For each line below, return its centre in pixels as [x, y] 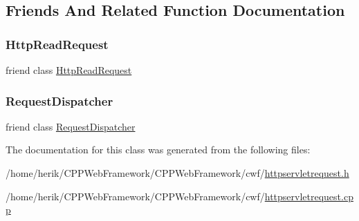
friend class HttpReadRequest [69, 70]
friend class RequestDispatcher [71, 126]
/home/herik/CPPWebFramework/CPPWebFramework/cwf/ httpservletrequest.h [177, 173]
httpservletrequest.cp [309, 196]
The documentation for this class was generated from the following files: [158, 150]
